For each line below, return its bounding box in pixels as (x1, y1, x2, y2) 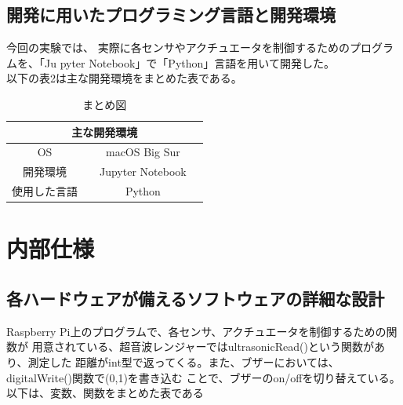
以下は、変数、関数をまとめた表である (6, 385, 204, 401)
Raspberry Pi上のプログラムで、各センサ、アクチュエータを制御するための (6, 323, 387, 339)
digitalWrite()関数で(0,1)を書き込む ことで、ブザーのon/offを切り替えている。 (6, 369, 401, 385)
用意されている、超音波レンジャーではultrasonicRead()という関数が (31, 338, 374, 355)
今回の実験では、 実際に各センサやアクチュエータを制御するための (6, 39, 350, 56)
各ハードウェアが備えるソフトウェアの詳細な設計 (6, 286, 385, 310)
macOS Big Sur (105, 144, 180, 160)
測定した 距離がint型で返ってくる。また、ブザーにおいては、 (27, 353, 339, 370)
